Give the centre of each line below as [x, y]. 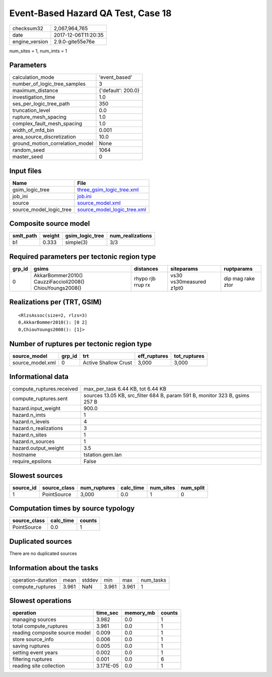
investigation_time [34, 97]
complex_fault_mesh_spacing [47, 124]
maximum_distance [35, 91]
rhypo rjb [145, 279]
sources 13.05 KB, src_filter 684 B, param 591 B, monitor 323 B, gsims [166, 396]
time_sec [107, 613]
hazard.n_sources [33, 442]
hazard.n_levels [31, 422]
